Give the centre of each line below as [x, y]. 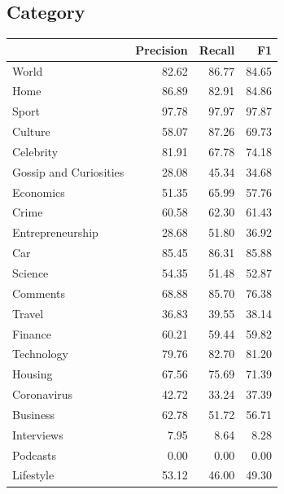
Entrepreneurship [55, 232]
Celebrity [35, 151]
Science [31, 272]
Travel [28, 313]
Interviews [38, 434]
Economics [39, 192]
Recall [217, 49]
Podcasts [35, 455]
